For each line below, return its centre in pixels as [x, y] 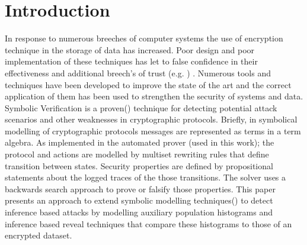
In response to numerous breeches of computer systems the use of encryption [144, 38]
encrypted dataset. [39, 235]
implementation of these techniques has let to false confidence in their [131, 61]
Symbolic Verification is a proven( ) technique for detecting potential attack [141, 107]
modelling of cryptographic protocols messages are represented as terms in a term [153, 130]
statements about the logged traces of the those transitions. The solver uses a [145, 177]
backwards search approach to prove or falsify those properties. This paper [140, 188]
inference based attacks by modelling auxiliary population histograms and [139, 212]
